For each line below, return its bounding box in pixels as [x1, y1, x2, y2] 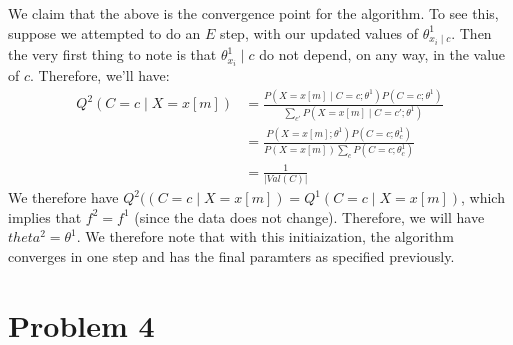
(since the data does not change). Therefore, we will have [134, 206, 485, 227]
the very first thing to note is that [8, 44, 217, 65]
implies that [8, 206, 82, 227]
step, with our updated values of [219, 22, 419, 43]
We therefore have [8, 187, 119, 208]
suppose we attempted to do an [8, 22, 201, 43]
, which [460, 187, 505, 208]
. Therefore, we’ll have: [30, 65, 170, 86]
